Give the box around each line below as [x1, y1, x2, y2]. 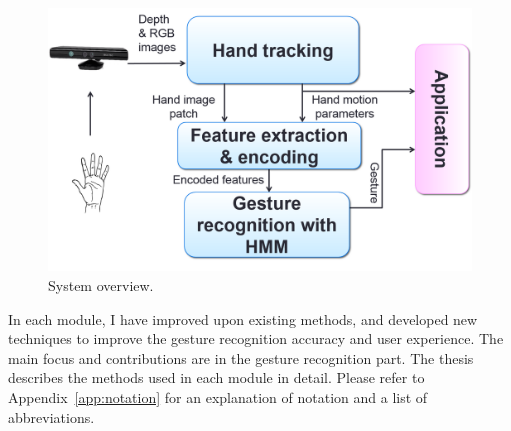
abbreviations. [8, 406, 95, 427]
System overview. [48, 274, 154, 295]
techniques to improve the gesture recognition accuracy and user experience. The [8, 328, 504, 349]
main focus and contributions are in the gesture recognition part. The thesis [8, 347, 474, 368]
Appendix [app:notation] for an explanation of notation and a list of [8, 386, 428, 407]
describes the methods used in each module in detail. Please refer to [8, 367, 425, 388]
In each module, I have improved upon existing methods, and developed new [8, 308, 478, 329]
